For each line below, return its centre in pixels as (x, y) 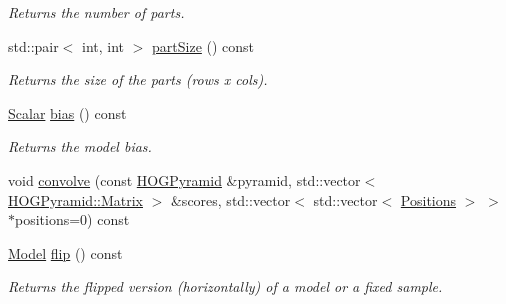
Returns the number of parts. (96, 12)
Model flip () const (65, 252)
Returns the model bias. (80, 146)
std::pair (33, 45)
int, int (103, 45)
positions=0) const (72, 219)
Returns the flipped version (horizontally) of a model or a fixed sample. (225, 286)
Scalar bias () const (67, 112)
